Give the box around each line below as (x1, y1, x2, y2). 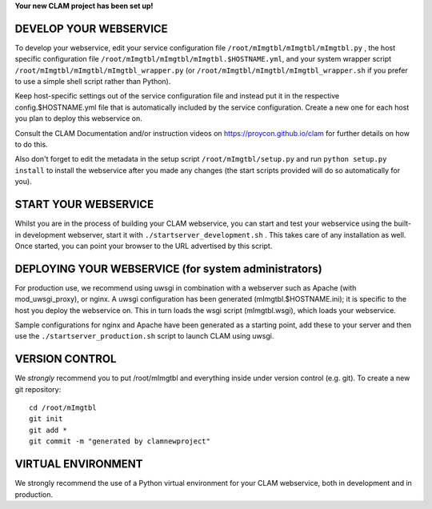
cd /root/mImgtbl (29, 403, 97, 412)
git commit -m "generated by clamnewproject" (29, 437, 211, 446)
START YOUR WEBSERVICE (14, 198, 154, 211)
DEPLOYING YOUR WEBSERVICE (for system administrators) (14, 262, 323, 275)
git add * (29, 425, 67, 435)
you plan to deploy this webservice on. (14, 114, 143, 123)
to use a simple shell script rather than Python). (14, 77, 171, 86)
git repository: (14, 384, 62, 394)
